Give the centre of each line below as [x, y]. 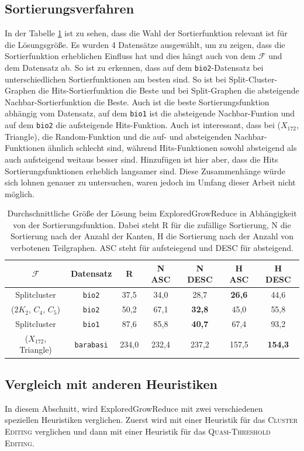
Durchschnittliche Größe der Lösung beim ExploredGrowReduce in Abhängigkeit [152, 213]
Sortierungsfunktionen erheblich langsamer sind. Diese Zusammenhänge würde [145, 171]
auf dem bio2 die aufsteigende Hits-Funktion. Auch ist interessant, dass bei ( [143, 125]
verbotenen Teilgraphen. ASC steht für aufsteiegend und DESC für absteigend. [152, 248]
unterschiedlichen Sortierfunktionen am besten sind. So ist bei [115, 79]
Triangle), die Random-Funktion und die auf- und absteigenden [118, 136]
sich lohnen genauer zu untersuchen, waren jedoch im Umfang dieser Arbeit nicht [150, 182]
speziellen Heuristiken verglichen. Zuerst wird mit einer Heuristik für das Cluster [151, 420]
